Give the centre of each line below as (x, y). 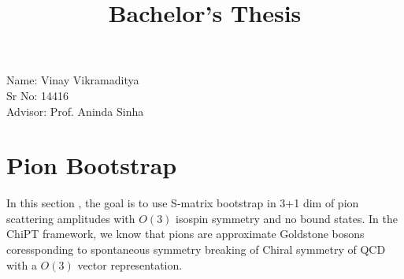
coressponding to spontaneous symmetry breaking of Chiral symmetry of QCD (196, 249)
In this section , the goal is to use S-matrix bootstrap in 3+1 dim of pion (183, 203)
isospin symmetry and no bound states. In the (287, 218)
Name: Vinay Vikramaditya (73, 80)
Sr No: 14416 (37, 95)
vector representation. (130, 264)
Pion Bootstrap (92, 165)
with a (22, 264)
